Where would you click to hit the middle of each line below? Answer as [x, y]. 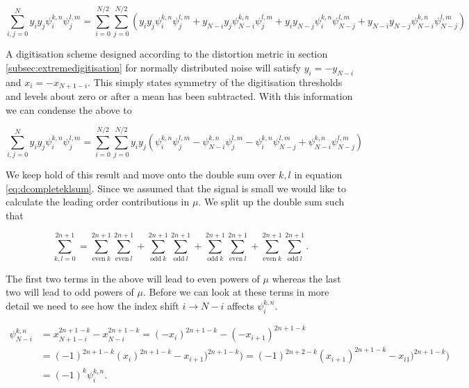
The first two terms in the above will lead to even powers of [133, 278]
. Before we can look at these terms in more [236, 292]
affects [240, 305]
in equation [318, 175]
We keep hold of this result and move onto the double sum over [141, 175]
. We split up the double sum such [271, 202]
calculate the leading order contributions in [98, 202]
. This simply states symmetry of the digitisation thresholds [215, 82]
